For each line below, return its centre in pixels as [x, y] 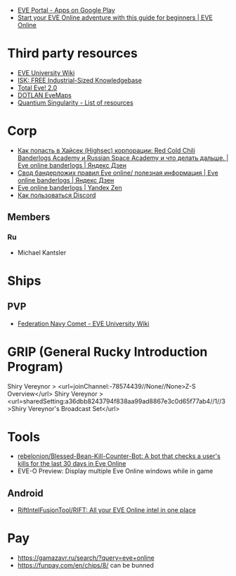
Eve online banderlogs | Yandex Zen [70, 187]
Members [29, 217]
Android [25, 493]
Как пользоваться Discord [57, 195]
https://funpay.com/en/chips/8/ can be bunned [86, 565]
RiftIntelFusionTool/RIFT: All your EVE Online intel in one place [107, 510]
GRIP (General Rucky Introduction [107, 352]
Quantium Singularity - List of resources [75, 102]
